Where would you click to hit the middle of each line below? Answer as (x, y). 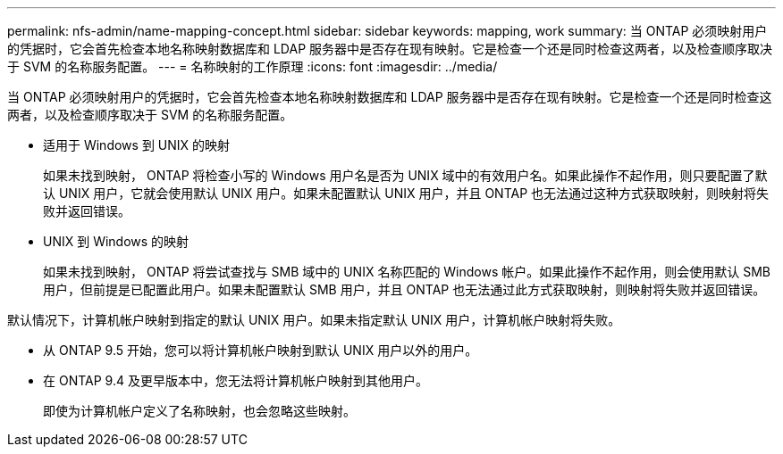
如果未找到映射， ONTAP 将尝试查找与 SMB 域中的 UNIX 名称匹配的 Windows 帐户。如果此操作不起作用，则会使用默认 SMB (407, 272)
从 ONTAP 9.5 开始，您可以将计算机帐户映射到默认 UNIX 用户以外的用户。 (261, 350)
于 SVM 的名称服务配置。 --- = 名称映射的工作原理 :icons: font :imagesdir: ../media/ (253, 66)
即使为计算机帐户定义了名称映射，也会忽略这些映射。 (199, 411)
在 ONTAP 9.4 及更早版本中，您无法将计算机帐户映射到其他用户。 (236, 380)
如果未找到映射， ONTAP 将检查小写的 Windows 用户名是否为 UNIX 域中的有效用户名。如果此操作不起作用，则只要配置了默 (405, 175)
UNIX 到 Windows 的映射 (116, 241)
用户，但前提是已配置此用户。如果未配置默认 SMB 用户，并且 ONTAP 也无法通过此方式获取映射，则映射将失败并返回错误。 (404, 289)
